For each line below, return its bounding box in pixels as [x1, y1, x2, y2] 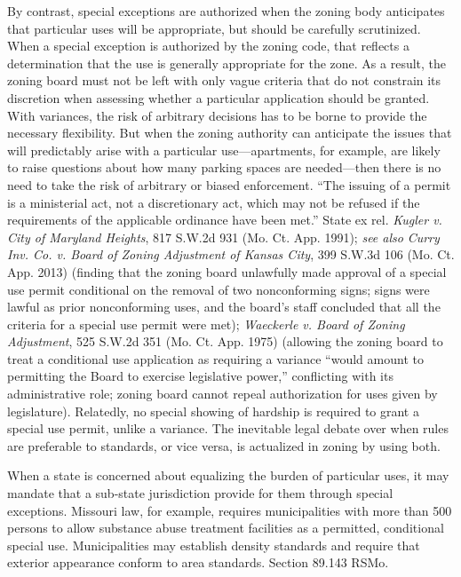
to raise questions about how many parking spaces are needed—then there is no [7, 158, 441, 177]
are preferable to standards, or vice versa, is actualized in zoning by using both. [7, 436, 441, 454]
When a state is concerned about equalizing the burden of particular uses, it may [7, 466, 449, 485]
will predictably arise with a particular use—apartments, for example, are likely [7, 140, 441, 159]
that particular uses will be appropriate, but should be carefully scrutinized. [7, 19, 421, 37]
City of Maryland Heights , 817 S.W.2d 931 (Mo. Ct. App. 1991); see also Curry [7, 227, 440, 246]
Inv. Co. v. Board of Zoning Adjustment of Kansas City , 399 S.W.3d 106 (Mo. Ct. [7, 245, 455, 264]
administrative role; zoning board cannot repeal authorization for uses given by [7, 384, 438, 403]
